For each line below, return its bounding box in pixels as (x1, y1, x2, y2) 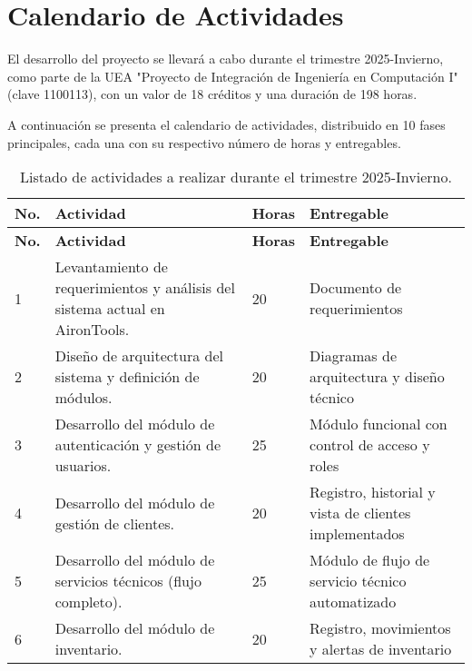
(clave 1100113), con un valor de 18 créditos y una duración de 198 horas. (7, 84, 418, 104)
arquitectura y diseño (310, 366, 445, 388)
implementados (310, 523, 405, 545)
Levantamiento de (54, 256, 168, 278)
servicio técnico (310, 570, 407, 592)
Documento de (310, 277, 402, 299)
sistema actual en (54, 298, 165, 320)
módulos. (54, 387, 113, 409)
